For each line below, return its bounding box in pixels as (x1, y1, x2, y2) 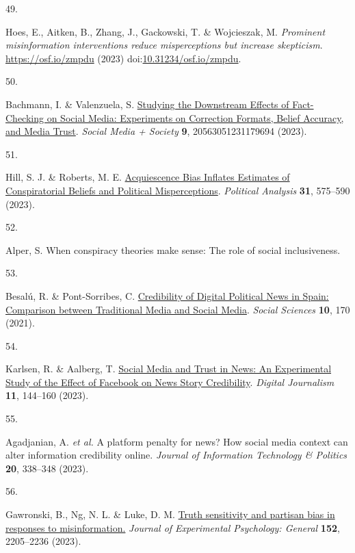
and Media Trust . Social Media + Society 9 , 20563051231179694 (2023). (5, 124, 307, 138)
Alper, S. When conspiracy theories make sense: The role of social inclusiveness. (5, 242, 341, 257)
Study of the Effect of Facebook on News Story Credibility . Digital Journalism (5, 374, 334, 389)
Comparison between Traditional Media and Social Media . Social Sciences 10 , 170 (5, 302, 350, 316)
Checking (5, 110, 44, 125)
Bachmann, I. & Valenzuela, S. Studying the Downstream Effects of (5, 97, 289, 111)
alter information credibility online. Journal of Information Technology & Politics (5, 448, 347, 462)
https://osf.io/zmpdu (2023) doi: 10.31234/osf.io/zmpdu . (5, 51, 241, 65)
